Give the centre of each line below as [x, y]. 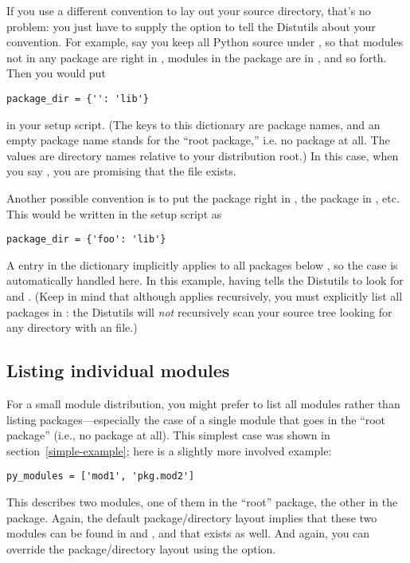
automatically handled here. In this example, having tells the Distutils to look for [205, 280]
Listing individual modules [118, 370]
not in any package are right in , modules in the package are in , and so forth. [197, 57]
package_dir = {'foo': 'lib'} [86, 240]
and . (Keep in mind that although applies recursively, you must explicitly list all [205, 296]
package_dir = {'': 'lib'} [78, 98]
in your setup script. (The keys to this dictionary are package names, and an [193, 124]
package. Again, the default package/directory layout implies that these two [192, 517]
